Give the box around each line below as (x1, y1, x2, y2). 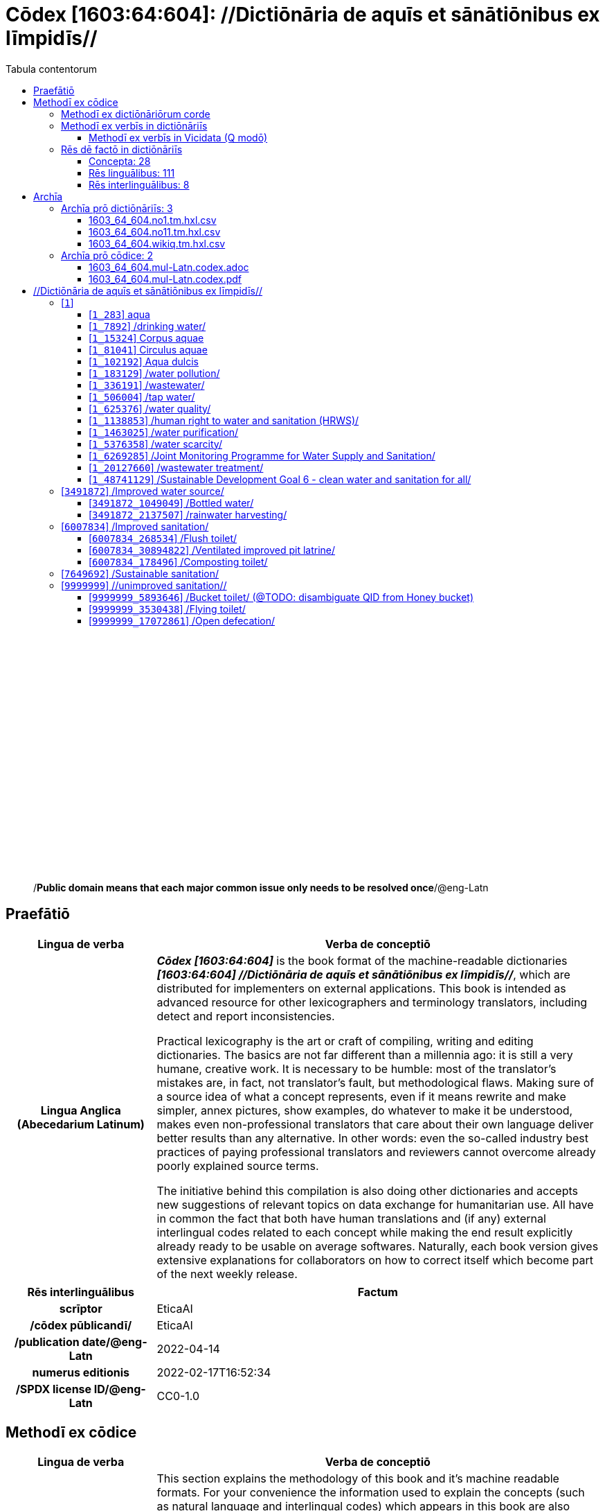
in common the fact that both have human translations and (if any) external (156, 1211, 546, 1225)
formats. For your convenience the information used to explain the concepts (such (156, 1485, 585, 1500)
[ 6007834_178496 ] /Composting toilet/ (89, 555, 268, 568)
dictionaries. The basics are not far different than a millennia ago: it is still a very (156, 1047, 573, 1062)
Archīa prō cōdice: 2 (61, 249, 154, 261)
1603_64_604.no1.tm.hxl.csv (89, 213, 217, 226)
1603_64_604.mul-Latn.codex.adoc (89, 261, 249, 273)
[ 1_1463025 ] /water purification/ (89, 426, 239, 438)
